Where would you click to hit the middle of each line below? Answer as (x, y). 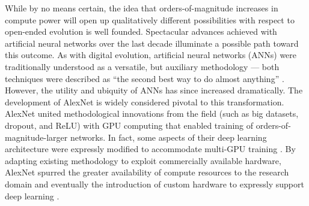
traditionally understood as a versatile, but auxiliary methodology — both (142, 66)
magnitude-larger (36, 137)
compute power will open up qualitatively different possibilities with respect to (150, 19)
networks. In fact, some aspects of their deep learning (168, 137)
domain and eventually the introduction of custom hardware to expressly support (154, 184)
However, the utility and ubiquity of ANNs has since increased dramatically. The (154, 90)
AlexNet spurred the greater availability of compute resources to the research (147, 172)
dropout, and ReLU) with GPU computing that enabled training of (129, 125)
